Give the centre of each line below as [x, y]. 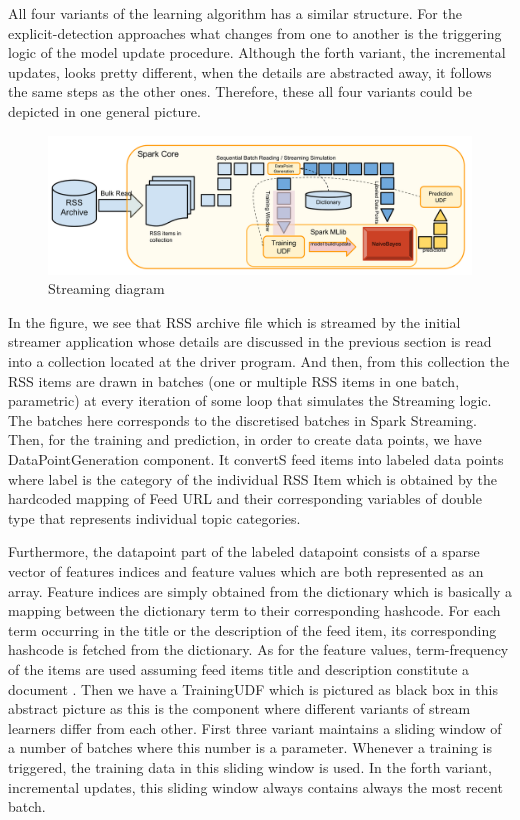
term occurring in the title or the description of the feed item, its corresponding [252, 629]
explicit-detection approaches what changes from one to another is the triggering [255, 32]
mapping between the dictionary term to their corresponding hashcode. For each [254, 610]
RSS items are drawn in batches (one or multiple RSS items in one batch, [234, 380]
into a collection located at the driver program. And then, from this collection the [259, 361]
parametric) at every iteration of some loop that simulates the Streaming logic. [250, 400]
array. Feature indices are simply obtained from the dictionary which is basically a [260, 590]
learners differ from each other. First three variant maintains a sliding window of [255, 727]
